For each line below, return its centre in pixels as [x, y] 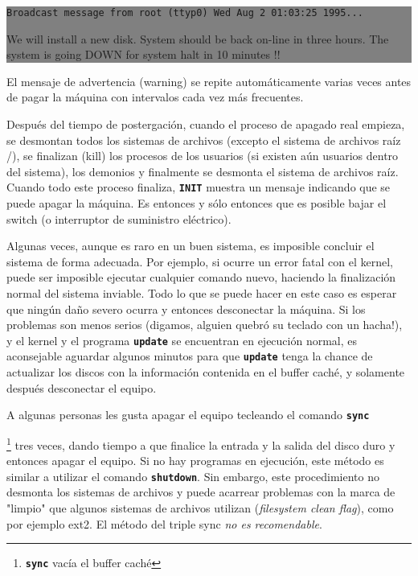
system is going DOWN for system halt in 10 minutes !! [143, 54]
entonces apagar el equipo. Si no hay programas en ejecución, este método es [195, 461]
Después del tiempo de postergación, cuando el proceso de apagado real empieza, [206, 124]
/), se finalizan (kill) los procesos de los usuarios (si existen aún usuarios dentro [203, 156]
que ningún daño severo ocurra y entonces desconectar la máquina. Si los [186, 309]
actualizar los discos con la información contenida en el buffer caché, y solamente [206, 372]
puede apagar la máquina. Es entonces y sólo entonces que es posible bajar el [197, 203]
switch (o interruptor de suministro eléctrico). [119, 218]
